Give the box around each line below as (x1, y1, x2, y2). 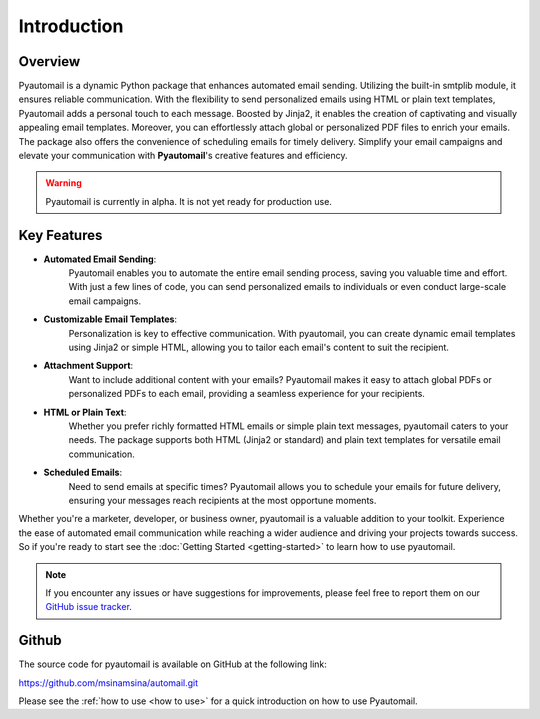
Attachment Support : (43, 360, 134, 372)
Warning (45, 177, 82, 189)
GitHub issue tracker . (45, 601, 132, 613)
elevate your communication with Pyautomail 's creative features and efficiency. (18, 150, 349, 162)
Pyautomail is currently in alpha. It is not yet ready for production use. (45, 195, 332, 207)
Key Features (18, 226, 103, 244)
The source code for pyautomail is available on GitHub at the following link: (18, 658, 327, 670)
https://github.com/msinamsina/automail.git (18, 676, 199, 689)
